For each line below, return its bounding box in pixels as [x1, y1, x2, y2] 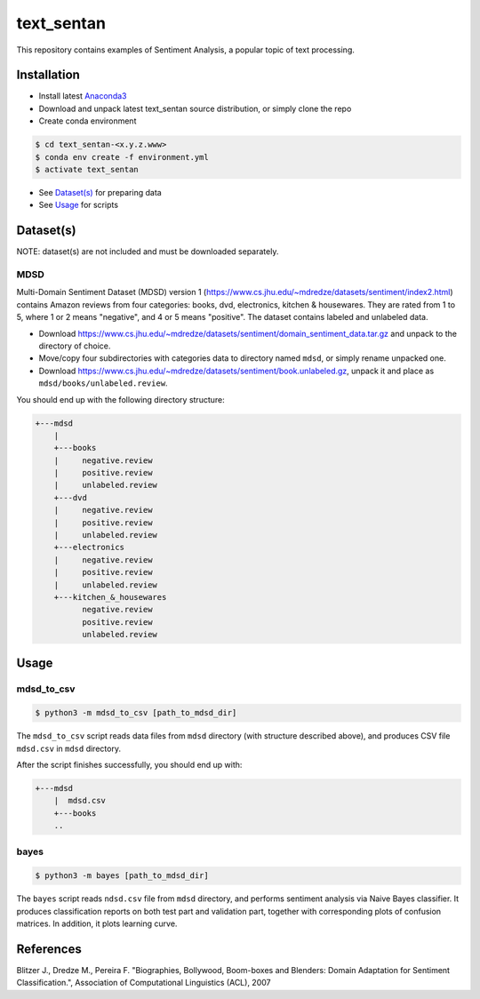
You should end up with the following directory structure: [16, 394, 226, 404]
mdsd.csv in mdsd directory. [16, 743, 122, 754]
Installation [16, 68, 80, 83]
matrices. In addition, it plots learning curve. [16, 918, 178, 929]
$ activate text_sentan [35, 164, 140, 174]
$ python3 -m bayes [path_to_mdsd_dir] [35, 871, 209, 881]
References [16, 941, 82, 956]
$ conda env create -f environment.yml [35, 152, 209, 162]
